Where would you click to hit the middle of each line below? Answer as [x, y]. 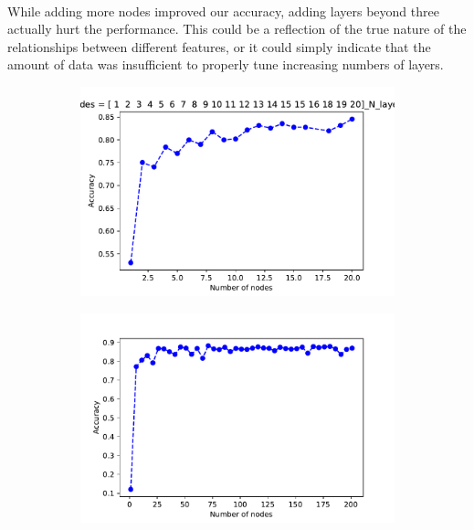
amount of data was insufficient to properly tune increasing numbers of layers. [226, 64]
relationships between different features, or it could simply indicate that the [219, 46]
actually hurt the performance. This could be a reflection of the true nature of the [237, 29]
